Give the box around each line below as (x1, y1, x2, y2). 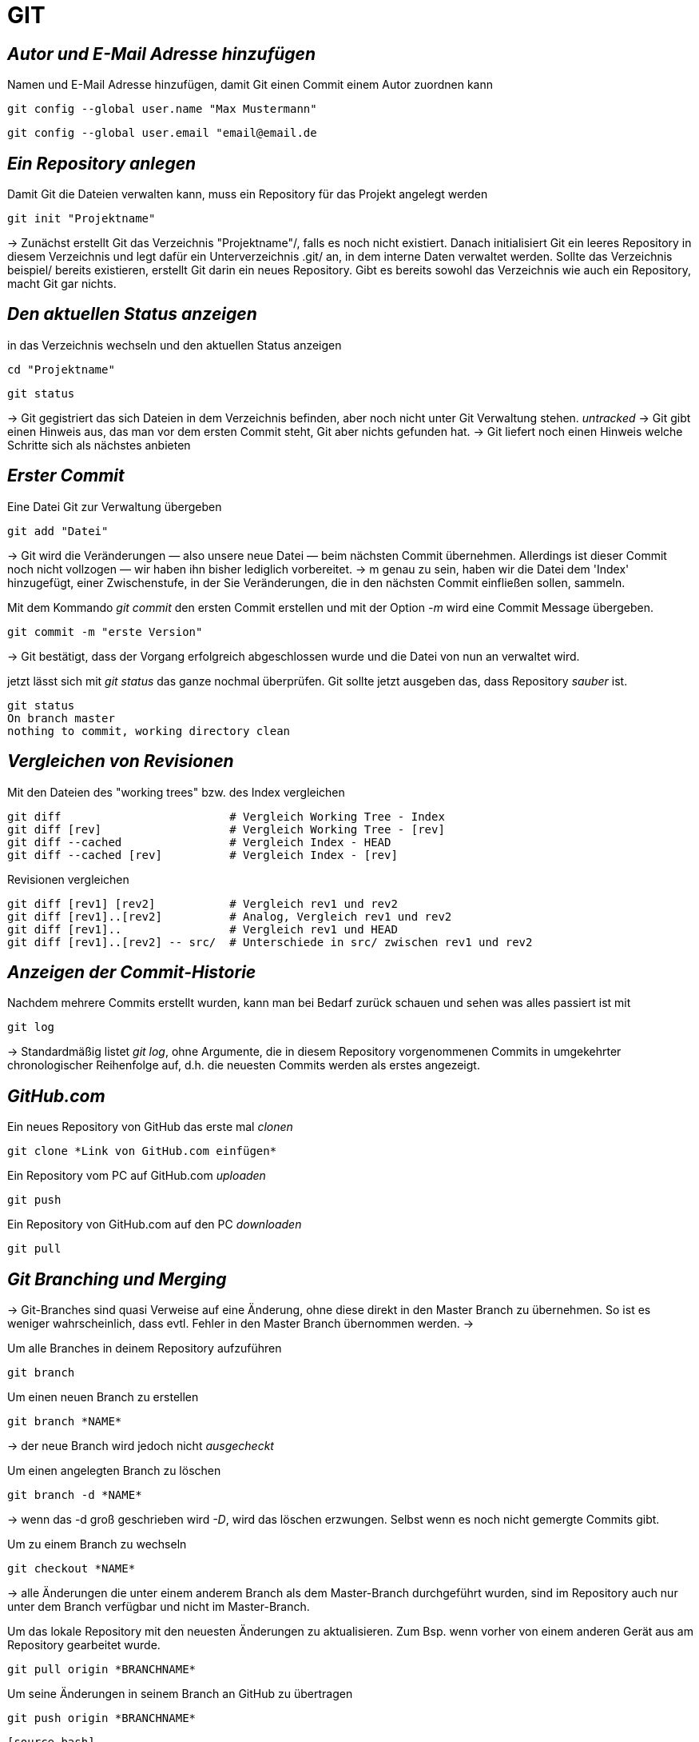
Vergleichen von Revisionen (7, 751, 234, 772)
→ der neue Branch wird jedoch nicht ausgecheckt (7, 1439, 274, 1453)
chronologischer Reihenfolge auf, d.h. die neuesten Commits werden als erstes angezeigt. (7, 1058, 480, 1073)
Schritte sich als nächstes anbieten (7, 437, 191, 452)
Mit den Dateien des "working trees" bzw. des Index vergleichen (7, 785, 345, 799)
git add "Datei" (7, 524, 109, 537)
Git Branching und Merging (7, 1269, 227, 1289)
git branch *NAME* (7, 1415, 122, 1428)
